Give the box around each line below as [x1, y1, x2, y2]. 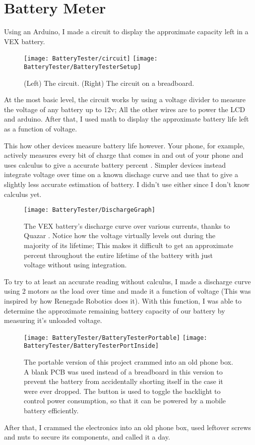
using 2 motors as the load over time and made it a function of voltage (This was [4, 286, 251, 296]
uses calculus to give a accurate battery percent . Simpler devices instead [4, 159, 226, 170]
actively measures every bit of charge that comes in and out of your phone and [4, 150, 244, 160]
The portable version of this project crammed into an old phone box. [24, 357, 233, 367]
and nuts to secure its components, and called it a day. [4, 432, 170, 442]
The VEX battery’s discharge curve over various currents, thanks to [24, 220, 230, 231]
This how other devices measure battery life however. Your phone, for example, [4, 140, 245, 150]
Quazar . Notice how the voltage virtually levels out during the [24, 230, 215, 241]
